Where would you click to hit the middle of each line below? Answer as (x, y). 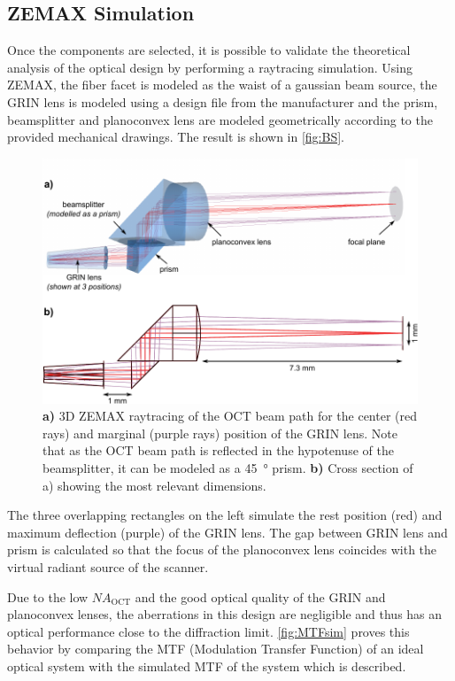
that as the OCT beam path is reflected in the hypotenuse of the (218, 450)
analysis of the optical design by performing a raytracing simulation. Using (210, 67)
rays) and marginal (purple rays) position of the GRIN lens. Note (220, 433)
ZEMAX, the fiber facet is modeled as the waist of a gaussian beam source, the (222, 85)
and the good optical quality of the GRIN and (260, 596)
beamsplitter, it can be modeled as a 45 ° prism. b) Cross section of (228, 468)
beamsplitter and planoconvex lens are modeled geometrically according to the (220, 119)
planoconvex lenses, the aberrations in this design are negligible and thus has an (225, 614)
